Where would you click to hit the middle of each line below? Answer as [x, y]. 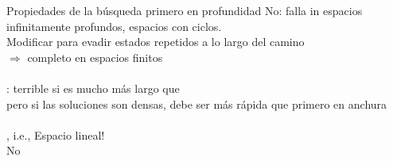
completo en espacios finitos [95, 57]
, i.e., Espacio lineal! [56, 134]
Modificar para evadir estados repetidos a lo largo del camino [156, 42]
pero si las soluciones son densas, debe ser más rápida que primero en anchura [197, 103]
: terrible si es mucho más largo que [93, 88]
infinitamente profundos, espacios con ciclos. [114, 26]
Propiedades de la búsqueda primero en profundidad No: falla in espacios [185, 10]
